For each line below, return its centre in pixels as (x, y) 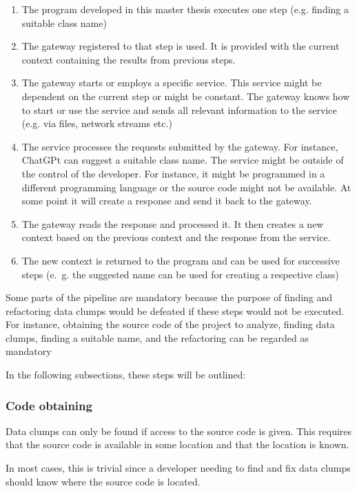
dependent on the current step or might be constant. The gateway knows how (186, 96)
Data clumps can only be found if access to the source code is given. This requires (179, 431)
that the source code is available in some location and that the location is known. (177, 444)
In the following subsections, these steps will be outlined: (126, 375)
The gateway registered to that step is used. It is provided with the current (181, 46)
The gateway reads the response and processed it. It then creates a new (173, 223)
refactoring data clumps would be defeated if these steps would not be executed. (175, 310)
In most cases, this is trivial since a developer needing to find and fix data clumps (178, 468)
